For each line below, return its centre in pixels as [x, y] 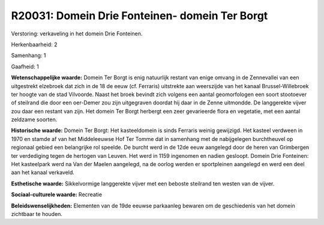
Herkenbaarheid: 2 [34, 44]
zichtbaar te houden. [37, 214]
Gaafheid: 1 [25, 67]
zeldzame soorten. [34, 119]
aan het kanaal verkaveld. [43, 172]
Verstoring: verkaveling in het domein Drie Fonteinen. [77, 34]
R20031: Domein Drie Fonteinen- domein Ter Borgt [139, 16]
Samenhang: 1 [28, 55]
